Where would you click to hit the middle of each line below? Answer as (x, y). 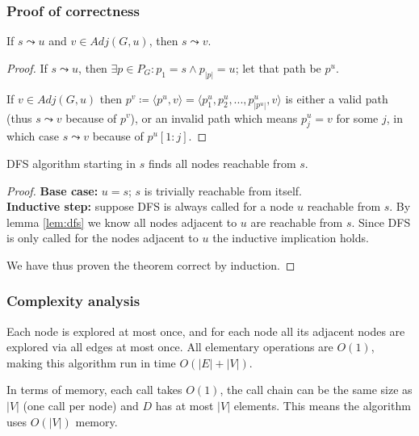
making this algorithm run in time (91, 362)
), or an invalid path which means (214, 117)
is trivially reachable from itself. (223, 190)
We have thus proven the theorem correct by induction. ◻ (151, 264)
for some (357, 117)
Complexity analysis (73, 301)
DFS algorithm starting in (71, 163)
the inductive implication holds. (291, 238)
